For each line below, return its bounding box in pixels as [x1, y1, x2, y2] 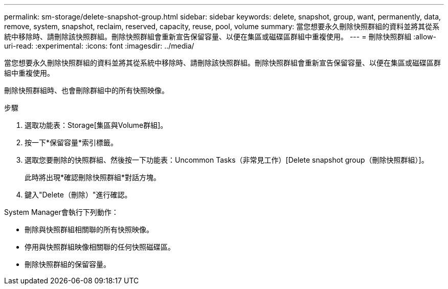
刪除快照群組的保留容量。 [25, 260, 110, 269]
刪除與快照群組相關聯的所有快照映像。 [25, 225, 153, 234]
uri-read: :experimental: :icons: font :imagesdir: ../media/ [4, 41, 194, 50]
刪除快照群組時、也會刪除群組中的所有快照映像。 [4, 86, 169, 95]
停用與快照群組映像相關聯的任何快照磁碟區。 [25, 242, 175, 251]
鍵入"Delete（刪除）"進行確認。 [25, 190, 132, 199]
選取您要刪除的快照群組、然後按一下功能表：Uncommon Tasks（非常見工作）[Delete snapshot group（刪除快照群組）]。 [25, 155, 429, 164]
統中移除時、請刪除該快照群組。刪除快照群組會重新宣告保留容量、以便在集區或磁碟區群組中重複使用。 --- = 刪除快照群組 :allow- [4, 32, 437, 41]
